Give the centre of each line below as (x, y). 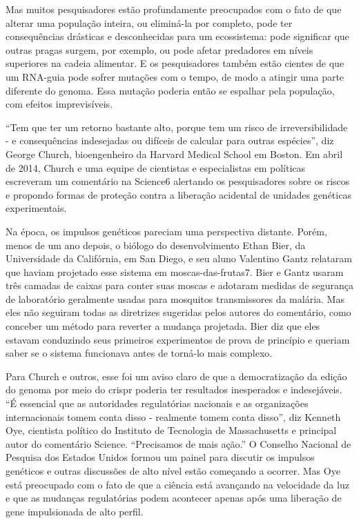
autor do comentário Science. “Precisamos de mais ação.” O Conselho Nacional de (178, 443)
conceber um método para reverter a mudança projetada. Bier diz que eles (163, 326)
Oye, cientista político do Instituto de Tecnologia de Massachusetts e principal (171, 430)
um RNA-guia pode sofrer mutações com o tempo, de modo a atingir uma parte (175, 76)
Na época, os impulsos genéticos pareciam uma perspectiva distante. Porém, (166, 231)
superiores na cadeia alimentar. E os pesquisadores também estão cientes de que (175, 63)
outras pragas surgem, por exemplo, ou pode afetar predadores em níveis (159, 49)
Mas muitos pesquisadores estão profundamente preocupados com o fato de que (174, 9)
